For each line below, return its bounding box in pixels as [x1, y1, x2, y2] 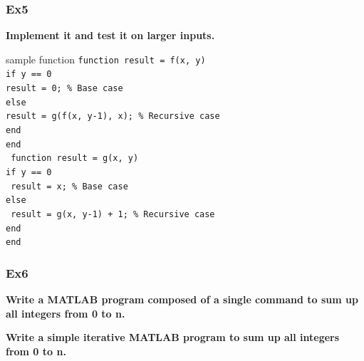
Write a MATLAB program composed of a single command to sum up [6, 292, 358, 307]
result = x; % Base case [11, 181, 128, 192]
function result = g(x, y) [11, 153, 139, 164]
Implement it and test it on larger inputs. [6, 28, 215, 43]
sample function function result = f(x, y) [6, 51, 206, 66]
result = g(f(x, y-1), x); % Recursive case [6, 111, 220, 122]
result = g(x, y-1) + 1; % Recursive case [11, 209, 215, 220]
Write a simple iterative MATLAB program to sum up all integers [6, 330, 340, 345]
